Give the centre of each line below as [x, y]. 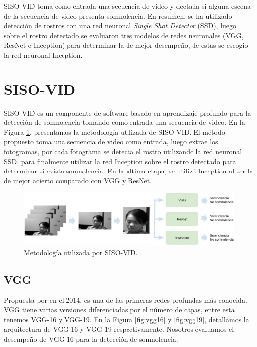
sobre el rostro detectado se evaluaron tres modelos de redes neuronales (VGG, [124, 35]
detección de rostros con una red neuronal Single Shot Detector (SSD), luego [120, 26]
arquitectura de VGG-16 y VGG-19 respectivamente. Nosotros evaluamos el [119, 329]
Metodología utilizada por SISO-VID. [81, 252]
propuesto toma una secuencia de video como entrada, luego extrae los [111, 142]
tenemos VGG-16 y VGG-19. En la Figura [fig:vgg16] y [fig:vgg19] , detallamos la [127, 319]
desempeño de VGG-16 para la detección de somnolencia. [91, 339]
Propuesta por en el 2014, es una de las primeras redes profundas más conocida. [126, 300]
